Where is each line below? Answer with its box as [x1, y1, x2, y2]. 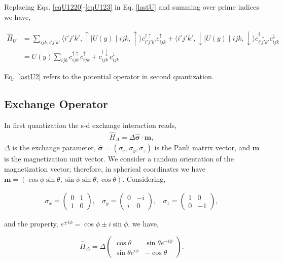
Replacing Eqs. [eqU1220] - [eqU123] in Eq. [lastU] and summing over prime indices [4, 2, 259, 12]
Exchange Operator [4, 96, 108, 112]
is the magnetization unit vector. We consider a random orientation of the [4, 153, 234, 164]
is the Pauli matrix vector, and [154, 142, 251, 153]
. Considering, [122, 173, 166, 184]
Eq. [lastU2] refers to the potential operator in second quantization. [4, 71, 214, 82]
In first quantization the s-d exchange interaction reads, [4, 120, 177, 130]
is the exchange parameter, [12, 142, 96, 153]
